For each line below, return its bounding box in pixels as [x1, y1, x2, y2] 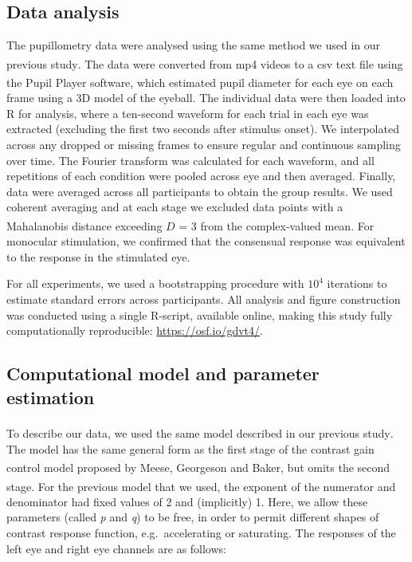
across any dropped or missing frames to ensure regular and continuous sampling [6, 136, 401, 153]
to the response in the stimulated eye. [6, 248, 190, 265]
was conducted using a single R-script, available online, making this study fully [6, 306, 393, 323]
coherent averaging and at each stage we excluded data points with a [6, 198, 343, 215]
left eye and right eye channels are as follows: [6, 540, 226, 556]
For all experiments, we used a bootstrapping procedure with [6, 275, 304, 292]
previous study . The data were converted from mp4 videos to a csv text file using [6, 55, 403, 72]
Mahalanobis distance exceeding [6, 217, 163, 234]
